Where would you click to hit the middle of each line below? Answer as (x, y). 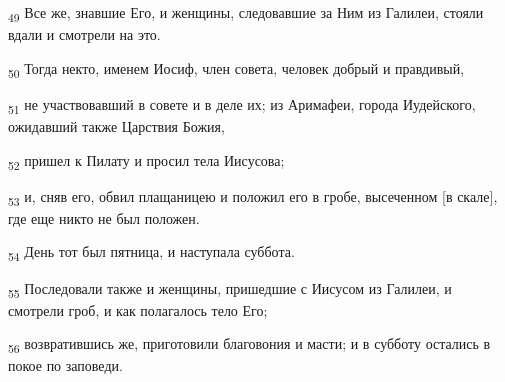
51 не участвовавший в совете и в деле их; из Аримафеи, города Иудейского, (242, 105)
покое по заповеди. (65, 365)
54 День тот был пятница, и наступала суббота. (151, 253)
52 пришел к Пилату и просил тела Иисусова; (146, 161)
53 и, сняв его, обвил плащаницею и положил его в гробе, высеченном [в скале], (253, 197)
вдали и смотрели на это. (84, 34)
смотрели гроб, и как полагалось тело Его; (138, 309)
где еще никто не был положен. (104, 217)
